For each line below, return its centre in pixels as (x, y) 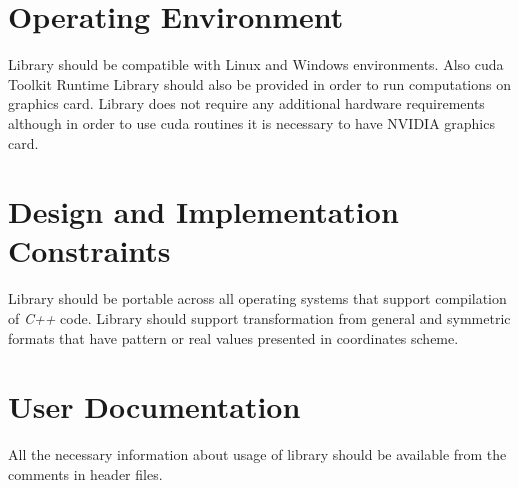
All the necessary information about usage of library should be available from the (257, 454)
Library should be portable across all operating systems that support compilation (257, 298)
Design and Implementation (203, 211)
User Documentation (154, 406)
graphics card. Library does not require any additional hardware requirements (246, 103)
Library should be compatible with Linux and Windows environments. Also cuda (256, 64)
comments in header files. (85, 473)
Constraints (89, 250)
